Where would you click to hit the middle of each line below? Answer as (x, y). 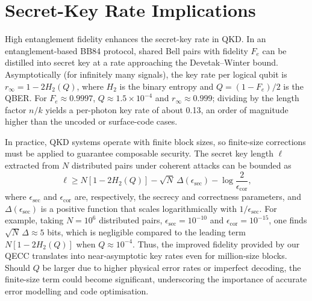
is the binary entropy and (167, 86)
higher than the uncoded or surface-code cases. (91, 121)
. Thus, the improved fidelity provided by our (216, 244)
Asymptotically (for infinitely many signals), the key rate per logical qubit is (146, 74)
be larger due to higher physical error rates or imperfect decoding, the (172, 267)
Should (18, 267)
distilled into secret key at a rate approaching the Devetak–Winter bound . (142, 62)
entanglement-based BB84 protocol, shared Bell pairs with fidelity (126, 50)
